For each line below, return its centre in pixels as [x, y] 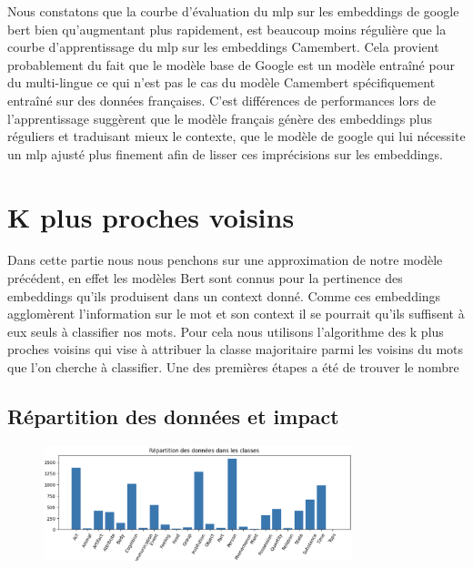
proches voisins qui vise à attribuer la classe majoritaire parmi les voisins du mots [236, 349]
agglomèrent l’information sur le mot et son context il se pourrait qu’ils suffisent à [236, 314]
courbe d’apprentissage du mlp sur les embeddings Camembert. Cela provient [223, 47]
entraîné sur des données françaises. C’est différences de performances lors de [222, 100]
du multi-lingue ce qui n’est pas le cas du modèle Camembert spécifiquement [221, 82]
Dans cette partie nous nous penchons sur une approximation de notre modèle [225, 260]
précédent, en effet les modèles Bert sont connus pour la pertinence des [205, 278]
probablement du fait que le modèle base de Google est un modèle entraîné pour [231, 64]
